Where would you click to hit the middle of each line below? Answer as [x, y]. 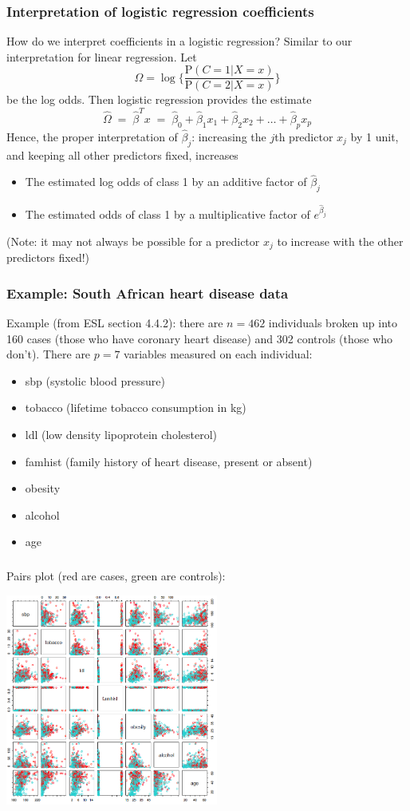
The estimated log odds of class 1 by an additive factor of [166, 182]
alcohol [42, 514]
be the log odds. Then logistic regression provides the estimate [159, 99]
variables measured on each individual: [218, 354]
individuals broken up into [333, 323]
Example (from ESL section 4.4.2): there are [115, 323]
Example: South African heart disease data [148, 293]
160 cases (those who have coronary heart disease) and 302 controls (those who [200, 338]
